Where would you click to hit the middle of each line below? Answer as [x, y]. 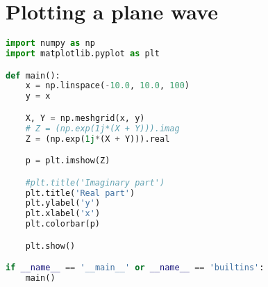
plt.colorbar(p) [63, 224]
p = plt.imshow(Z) [68, 161]
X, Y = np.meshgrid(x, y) [85, 118]
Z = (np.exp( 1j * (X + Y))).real [98, 139]
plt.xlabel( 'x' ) [63, 214]
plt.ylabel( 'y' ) [63, 203]
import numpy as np [50, 43]
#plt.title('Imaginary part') [95, 182]
